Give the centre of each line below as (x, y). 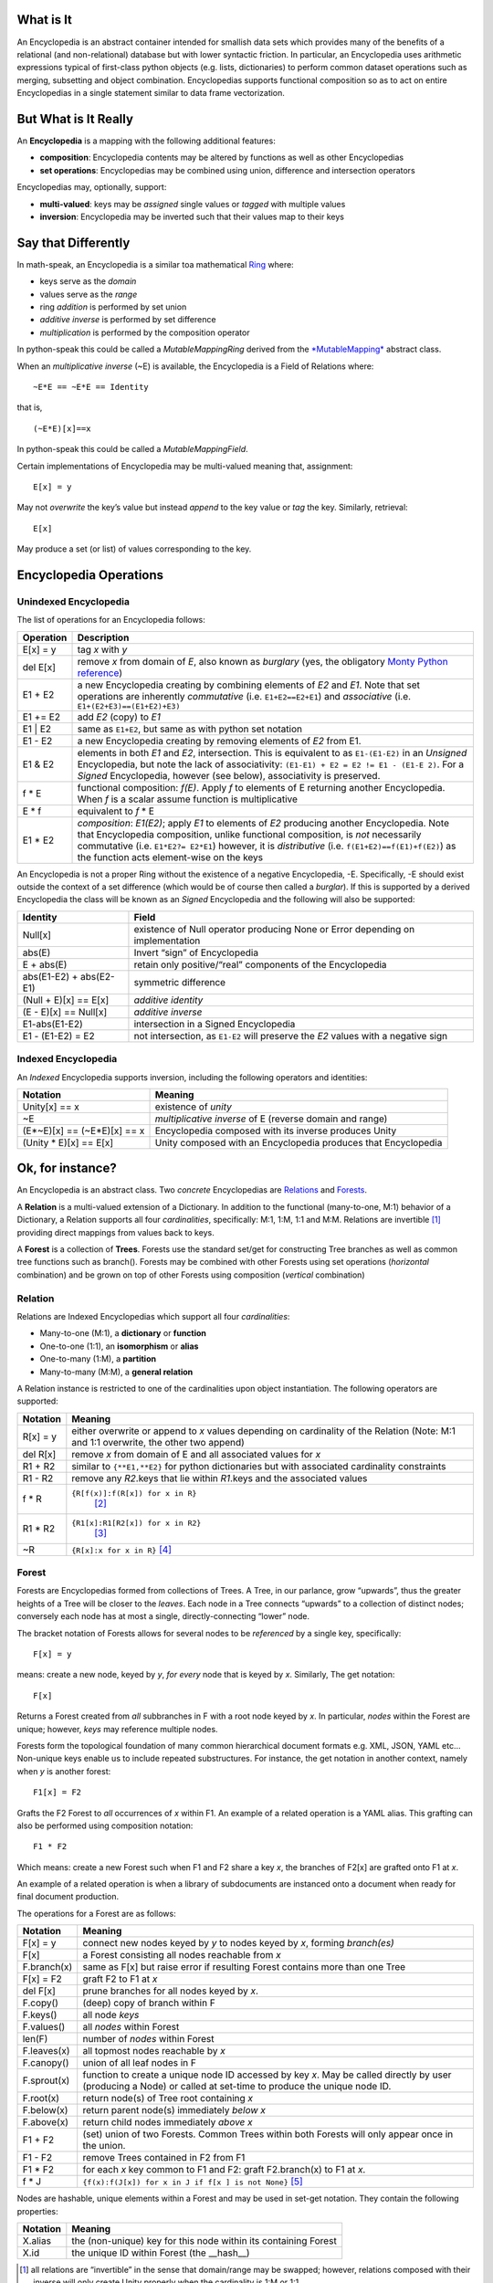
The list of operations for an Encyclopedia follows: (111, 620)
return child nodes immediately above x (168, 2122)
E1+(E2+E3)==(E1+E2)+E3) (129, 706)
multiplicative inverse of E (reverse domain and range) (271, 1119)
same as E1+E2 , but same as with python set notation (190, 729)
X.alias (37, 2241)
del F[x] (39, 1991)
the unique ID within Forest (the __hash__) (161, 2253)
